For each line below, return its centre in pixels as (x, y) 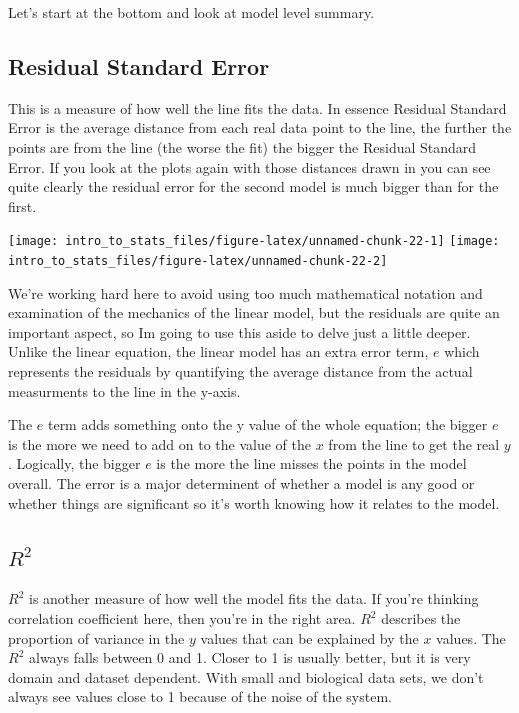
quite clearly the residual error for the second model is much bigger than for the (253, 186)
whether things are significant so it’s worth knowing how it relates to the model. (254, 502)
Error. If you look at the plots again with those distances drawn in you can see (249, 166)
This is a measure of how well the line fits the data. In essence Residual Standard (257, 107)
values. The (471, 637)
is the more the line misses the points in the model (311, 463)
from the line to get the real (414, 443)
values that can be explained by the (309, 637)
